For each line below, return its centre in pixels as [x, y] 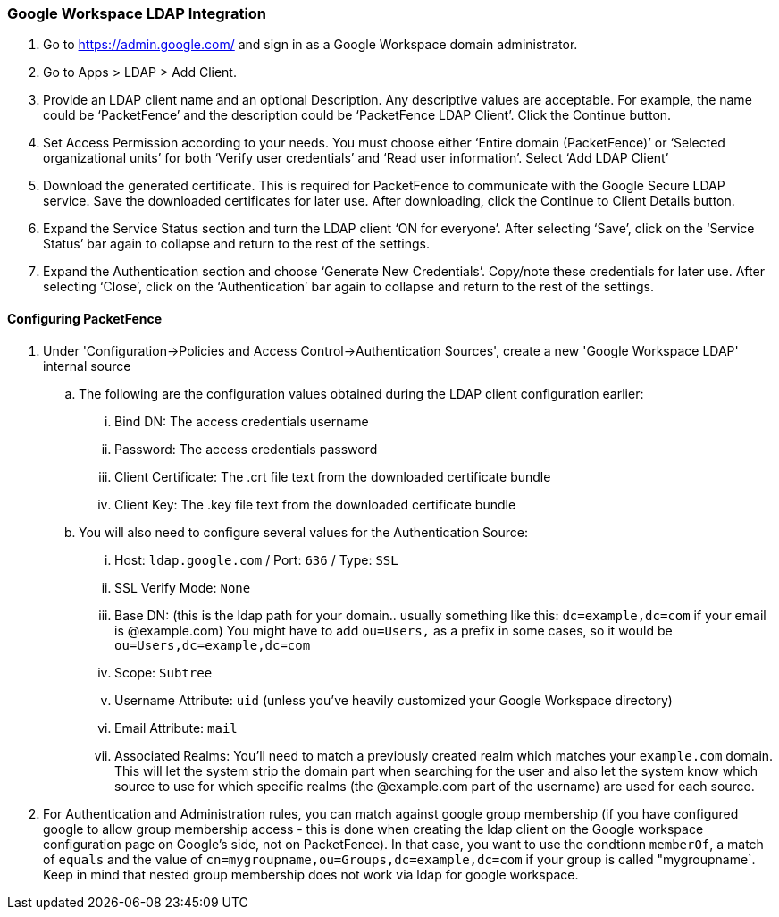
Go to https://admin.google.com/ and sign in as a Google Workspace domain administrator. [310, 45]
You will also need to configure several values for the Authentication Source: [304, 532]
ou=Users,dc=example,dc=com [213, 645]
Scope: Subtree [163, 672]
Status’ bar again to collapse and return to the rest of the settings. [236, 244]
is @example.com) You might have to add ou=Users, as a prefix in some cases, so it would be [394, 630]
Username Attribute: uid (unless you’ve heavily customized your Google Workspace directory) [394, 700]
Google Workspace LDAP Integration [137, 13]
